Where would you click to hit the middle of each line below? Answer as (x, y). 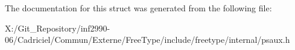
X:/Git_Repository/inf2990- (58, 28)
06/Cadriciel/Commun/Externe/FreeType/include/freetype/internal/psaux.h (147, 40)
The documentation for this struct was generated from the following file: (138, 8)
